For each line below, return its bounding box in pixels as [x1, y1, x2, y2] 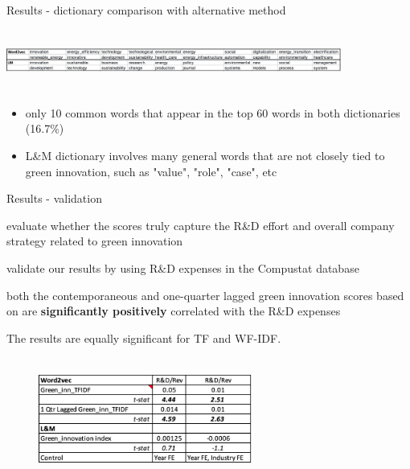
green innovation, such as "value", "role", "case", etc [25, 163, 277, 179]
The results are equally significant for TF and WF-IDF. [6, 329, 281, 346]
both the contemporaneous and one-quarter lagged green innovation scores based [6, 286, 404, 303]
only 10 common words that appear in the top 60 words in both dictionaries [25, 104, 400, 121]
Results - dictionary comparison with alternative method [6, 2, 286, 18]
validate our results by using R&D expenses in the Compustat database [6, 259, 359, 276]
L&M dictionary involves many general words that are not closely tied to [25, 146, 385, 163]
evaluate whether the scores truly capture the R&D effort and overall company [6, 216, 395, 233]
